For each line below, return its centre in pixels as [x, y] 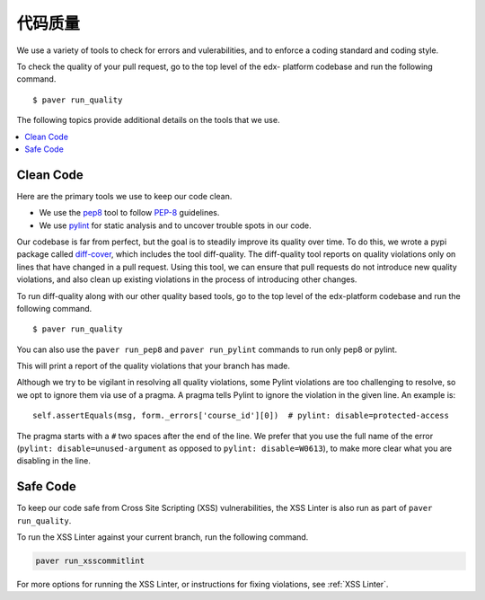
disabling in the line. [54, 461]
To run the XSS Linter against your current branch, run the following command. [163, 537]
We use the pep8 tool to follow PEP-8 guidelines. [129, 213]
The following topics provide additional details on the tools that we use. [148, 120]
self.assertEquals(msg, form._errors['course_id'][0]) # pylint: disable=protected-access [241, 416]
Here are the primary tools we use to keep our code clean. [124, 196]
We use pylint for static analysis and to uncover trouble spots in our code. [175, 225]
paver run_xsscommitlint [90, 561]
